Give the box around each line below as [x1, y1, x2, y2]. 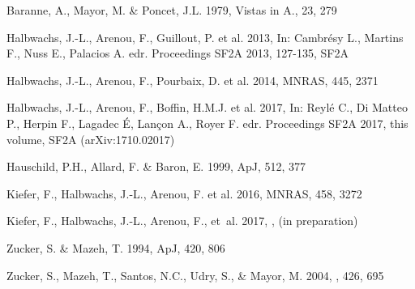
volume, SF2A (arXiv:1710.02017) [6, 130, 175, 147]
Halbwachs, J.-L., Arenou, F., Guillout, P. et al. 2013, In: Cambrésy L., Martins [6, 28, 404, 45]
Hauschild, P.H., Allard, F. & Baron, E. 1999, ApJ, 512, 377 [6, 158, 306, 175]
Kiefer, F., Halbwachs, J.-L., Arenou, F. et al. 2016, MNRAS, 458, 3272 [6, 185, 362, 202]
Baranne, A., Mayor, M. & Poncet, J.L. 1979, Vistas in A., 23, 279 [6, 2, 337, 18]
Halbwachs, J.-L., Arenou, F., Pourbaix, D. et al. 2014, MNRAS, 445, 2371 [6, 71, 379, 88]
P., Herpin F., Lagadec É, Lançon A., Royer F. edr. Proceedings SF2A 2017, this [6, 114, 409, 131]
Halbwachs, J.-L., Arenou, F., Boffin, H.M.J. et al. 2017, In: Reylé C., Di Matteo [6, 99, 408, 116]
